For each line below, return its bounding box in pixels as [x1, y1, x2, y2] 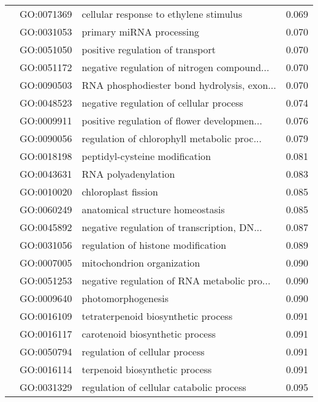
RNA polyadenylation [81, 167, 175, 181]
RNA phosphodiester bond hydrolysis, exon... [81, 78, 276, 92]
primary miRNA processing [81, 25, 200, 39]
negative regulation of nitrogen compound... [81, 60, 270, 74]
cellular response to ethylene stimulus [81, 7, 243, 21]
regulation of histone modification [81, 238, 227, 252]
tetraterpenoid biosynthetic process [81, 309, 233, 323]
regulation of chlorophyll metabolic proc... [81, 131, 262, 145]
